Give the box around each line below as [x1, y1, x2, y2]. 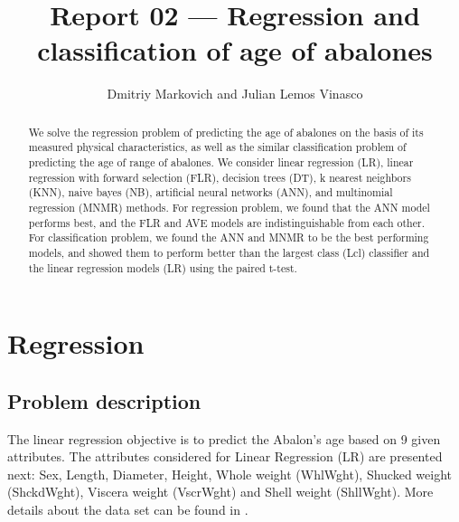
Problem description [7, 386, 201, 414]
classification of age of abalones [37, 32, 433, 69]
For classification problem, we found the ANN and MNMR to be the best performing [28, 230, 429, 245]
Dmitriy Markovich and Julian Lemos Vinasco [107, 84, 363, 103]
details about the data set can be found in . [7, 500, 248, 519]
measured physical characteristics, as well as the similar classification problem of [28, 139, 407, 155]
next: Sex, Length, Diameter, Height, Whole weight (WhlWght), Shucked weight [7, 464, 452, 483]
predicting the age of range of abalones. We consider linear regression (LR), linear [28, 155, 414, 170]
